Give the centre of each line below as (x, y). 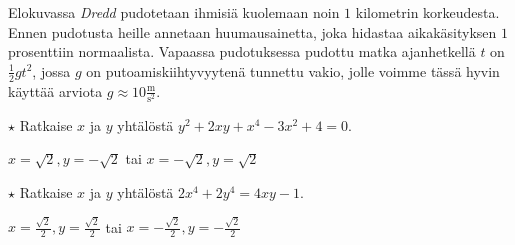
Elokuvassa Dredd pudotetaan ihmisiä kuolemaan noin (174, 12)
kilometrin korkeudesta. (427, 12)
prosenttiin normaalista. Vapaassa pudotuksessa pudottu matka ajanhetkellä (242, 51)
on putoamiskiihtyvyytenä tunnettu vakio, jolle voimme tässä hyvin (293, 70)
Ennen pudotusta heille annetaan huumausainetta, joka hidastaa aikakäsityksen (252, 31)
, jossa (51, 70)
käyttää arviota (55, 90)
